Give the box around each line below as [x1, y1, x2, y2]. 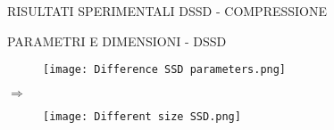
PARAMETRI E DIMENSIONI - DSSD [7, 31, 227, 50]
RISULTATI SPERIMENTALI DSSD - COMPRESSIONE [7, 2, 328, 20]
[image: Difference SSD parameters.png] [43, 63, 287, 77]
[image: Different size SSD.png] [43, 110, 241, 123]
